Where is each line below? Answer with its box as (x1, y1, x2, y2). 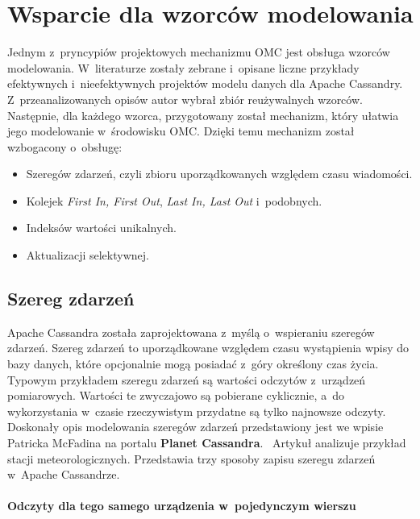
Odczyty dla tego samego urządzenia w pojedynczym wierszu (7, 497, 356, 514)
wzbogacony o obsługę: (7, 138, 123, 155)
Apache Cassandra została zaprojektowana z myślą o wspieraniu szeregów (7, 323, 375, 340)
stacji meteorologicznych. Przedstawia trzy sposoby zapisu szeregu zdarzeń (7, 450, 376, 467)
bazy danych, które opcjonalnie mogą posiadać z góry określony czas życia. (7, 355, 379, 372)
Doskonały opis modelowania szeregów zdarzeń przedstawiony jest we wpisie (7, 418, 384, 435)
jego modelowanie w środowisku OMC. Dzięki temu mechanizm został (7, 122, 355, 139)
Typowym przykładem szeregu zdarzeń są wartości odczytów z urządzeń (7, 371, 366, 388)
